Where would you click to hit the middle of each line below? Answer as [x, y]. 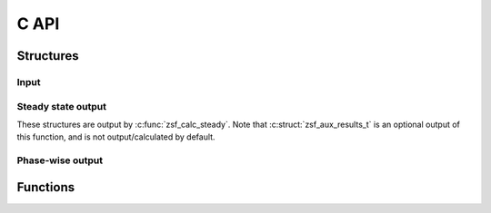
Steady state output [62, 106]
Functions [46, 187]
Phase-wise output [60, 160]
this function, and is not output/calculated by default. [116, 137]
